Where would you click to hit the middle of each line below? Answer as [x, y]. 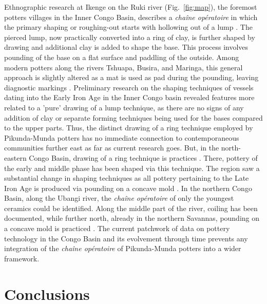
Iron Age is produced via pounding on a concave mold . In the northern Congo [128, 188]
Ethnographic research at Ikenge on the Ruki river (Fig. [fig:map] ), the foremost [131, 7]
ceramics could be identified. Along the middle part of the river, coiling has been [131, 208]
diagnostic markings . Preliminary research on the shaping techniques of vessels [129, 87]
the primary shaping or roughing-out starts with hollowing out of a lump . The [128, 27]
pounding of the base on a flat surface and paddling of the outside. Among [122, 57]
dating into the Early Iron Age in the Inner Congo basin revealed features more [129, 97]
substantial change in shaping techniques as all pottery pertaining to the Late [127, 178]
